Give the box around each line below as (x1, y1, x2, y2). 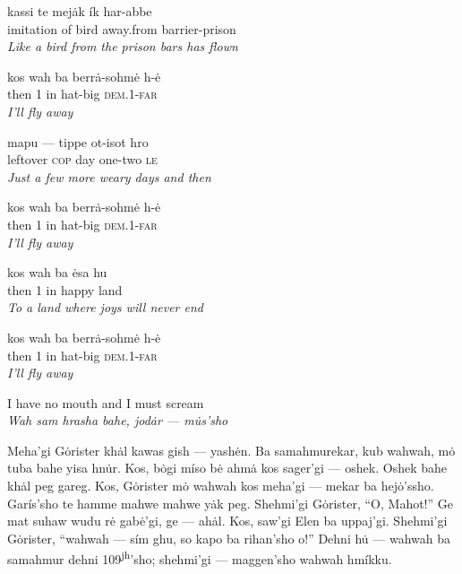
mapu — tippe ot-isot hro (7, 132, 149, 151)
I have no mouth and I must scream (7, 393, 204, 412)
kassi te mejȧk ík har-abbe (7, 2, 152, 20)
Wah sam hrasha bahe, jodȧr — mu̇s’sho (7, 411, 228, 430)
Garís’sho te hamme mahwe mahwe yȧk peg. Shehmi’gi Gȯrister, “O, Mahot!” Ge (7, 493, 453, 512)
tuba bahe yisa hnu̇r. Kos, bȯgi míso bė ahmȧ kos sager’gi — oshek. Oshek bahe (7, 458, 447, 477)
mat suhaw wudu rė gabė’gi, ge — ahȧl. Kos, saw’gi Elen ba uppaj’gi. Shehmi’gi (7, 511, 448, 530)
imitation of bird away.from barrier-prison (7, 19, 236, 38)
